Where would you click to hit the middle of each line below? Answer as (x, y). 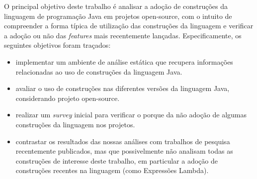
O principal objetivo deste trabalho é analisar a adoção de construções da (116, 6)
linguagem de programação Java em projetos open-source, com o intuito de (118, 16)
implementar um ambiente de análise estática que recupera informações (124, 61)
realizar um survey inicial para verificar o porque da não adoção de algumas (131, 115)
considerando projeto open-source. (68, 98)
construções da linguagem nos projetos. (75, 124)
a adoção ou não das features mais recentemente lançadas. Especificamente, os (123, 35)
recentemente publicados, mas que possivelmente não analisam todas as (124, 151)
